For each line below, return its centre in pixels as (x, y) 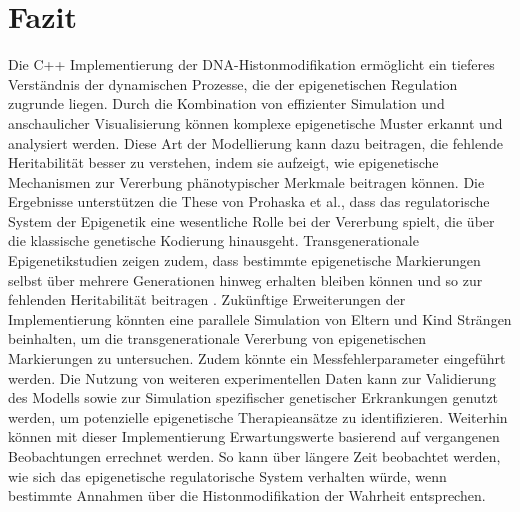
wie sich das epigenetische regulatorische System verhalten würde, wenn (227, 475)
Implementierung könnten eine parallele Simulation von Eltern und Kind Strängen (260, 318)
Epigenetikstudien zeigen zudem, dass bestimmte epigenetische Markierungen (244, 260)
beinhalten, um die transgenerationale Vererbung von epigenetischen (217, 338)
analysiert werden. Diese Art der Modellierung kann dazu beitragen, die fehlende (255, 142)
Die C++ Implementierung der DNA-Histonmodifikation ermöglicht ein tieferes (251, 64)
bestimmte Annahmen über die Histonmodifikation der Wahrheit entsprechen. (247, 495)
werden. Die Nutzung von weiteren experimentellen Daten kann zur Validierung (252, 377)
